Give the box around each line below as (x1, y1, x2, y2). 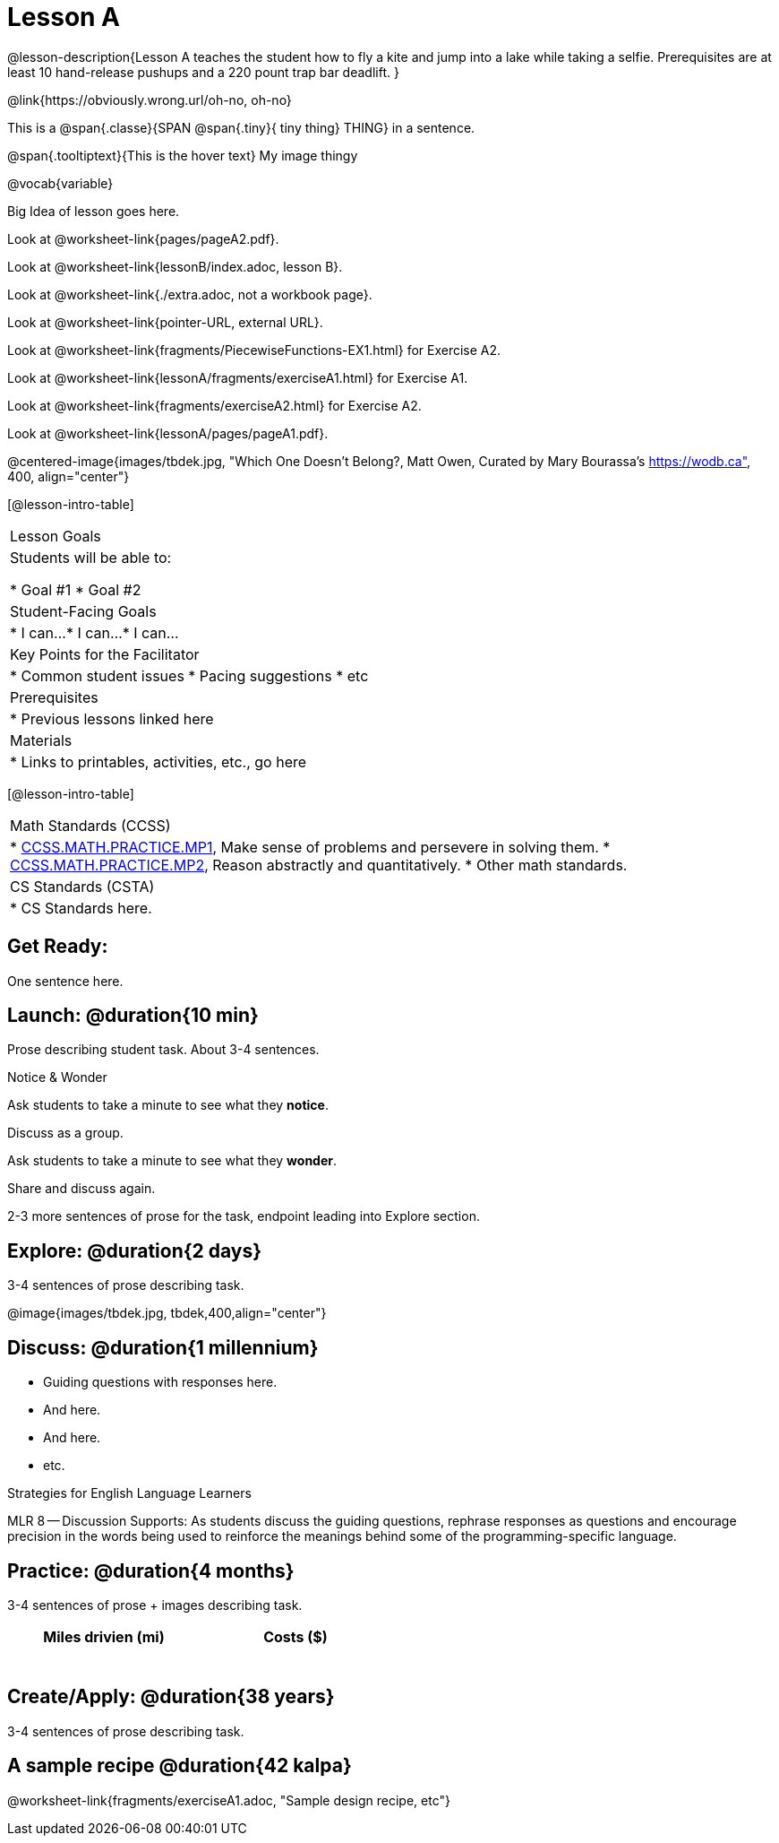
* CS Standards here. (10, 898, 152, 917)
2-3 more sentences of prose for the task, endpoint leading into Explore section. (7, 1208, 480, 1224)
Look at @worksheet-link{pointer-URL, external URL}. (7, 314, 323, 330)
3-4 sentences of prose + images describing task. (7, 1596, 303, 1613)
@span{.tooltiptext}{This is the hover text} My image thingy (7, 147, 358, 163)
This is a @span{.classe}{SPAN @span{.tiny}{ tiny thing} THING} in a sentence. (7, 119, 475, 135)
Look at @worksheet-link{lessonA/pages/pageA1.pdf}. (7, 425, 329, 441)
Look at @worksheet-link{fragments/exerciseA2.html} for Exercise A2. (7, 397, 422, 413)
